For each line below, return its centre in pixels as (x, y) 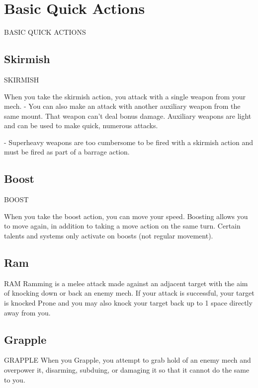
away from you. (27, 312)
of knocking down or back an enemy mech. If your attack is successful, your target (129, 293)
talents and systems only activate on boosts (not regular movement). (109, 236)
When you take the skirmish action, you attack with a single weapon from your (125, 96)
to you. (15, 379)
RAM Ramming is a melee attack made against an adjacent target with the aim (126, 283)
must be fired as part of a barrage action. (67, 152)
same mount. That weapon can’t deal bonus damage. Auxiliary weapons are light (128, 116)
